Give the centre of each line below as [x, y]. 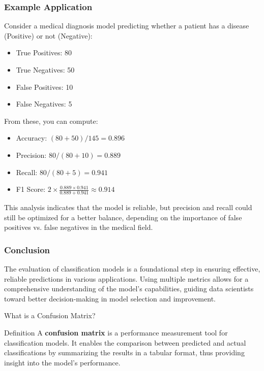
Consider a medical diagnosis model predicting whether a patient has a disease [127, 26]
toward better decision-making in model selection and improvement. [110, 298]
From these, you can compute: [51, 121]
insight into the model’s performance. [62, 362]
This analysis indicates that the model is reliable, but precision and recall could [128, 207]
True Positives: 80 [44, 53]
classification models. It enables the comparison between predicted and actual [125, 342]
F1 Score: [31, 189]
